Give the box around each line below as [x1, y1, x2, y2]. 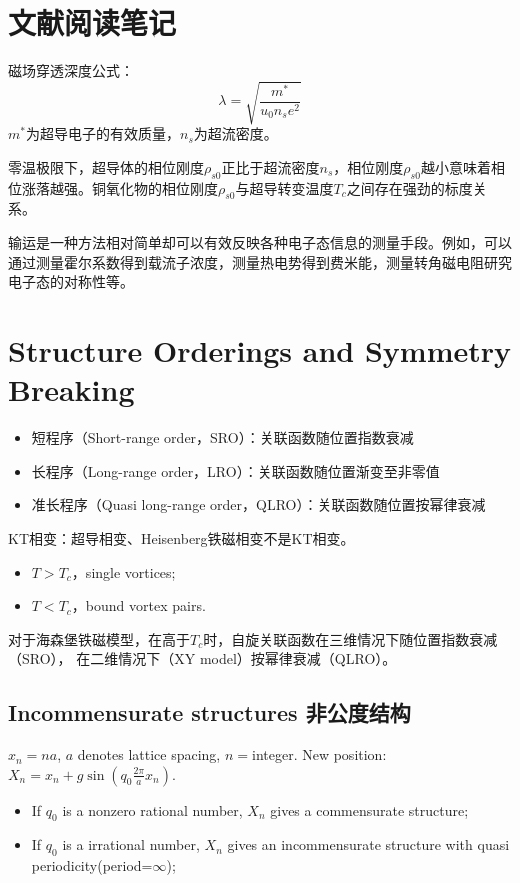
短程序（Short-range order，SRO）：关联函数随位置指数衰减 [31, 427, 414, 448]
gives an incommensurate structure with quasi [227, 834, 510, 855]
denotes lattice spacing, [77, 744, 221, 765]
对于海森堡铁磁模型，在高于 [8, 628, 190, 649]
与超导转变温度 [235, 177, 334, 198]
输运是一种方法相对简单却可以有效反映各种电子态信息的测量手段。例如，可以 [8, 232, 512, 253]
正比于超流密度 [221, 156, 320, 177]
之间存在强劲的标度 [346, 177, 473, 198]
